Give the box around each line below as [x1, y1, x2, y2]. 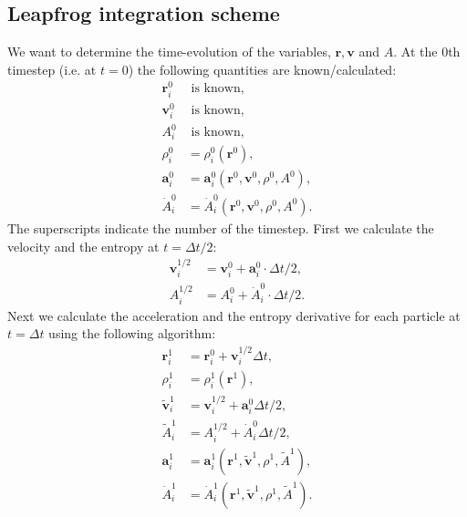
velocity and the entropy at [7, 236, 160, 255]
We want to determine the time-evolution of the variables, [7, 42, 331, 61]
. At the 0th [393, 42, 461, 61]
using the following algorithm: [48, 324, 216, 343]
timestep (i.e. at [7, 59, 97, 78]
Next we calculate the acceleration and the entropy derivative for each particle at [7, 305, 461, 325]
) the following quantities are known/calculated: [128, 59, 397, 78]
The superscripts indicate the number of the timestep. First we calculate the [7, 219, 434, 237]
